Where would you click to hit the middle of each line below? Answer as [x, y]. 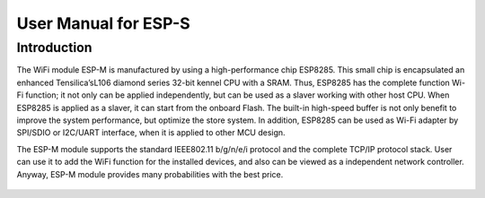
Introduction [54, 47]
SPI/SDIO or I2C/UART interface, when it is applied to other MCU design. [151, 133]
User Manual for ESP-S [103, 23]
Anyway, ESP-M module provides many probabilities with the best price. [150, 174]
